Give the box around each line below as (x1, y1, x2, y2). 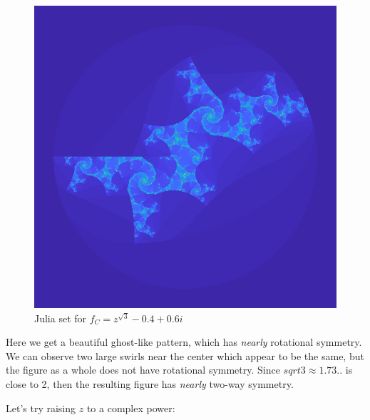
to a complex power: (86, 400, 175, 415)
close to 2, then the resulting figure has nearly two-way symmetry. (6, 376, 294, 391)
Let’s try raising (6, 400, 76, 415)
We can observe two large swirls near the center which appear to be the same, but (6, 348, 364, 363)
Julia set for (34, 310, 87, 325)
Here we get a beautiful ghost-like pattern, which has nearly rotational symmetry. (6, 334, 362, 349)
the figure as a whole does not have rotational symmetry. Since (6, 362, 280, 377)
